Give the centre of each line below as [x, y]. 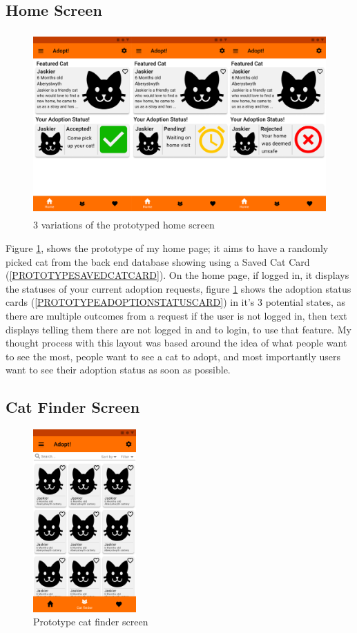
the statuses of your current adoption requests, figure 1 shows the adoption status [178, 288]
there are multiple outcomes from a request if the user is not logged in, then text [176, 315]
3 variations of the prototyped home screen [124, 225]
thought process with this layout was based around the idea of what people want [176, 343]
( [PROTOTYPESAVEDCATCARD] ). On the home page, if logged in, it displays [177, 275]
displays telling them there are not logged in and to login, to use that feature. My [178, 329]
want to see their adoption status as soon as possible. [118, 370]
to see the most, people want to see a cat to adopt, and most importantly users [173, 356]
